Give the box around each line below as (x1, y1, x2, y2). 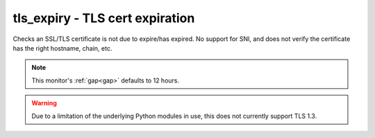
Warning (31, 99, 57, 107)
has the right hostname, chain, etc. (12, 44, 112, 52)
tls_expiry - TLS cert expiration (12, 10, 195, 26)
